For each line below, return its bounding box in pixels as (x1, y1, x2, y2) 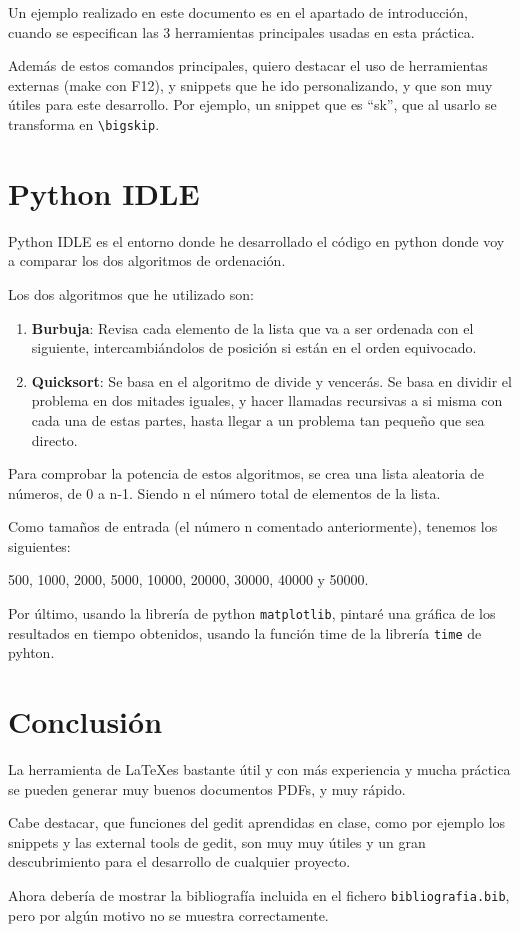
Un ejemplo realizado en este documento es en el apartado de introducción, (8, 2, 468, 22)
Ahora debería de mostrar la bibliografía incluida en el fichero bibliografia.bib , (8, 885, 510, 906)
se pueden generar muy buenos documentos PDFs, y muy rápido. (8, 778, 406, 799)
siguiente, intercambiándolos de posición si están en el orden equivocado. (31, 337, 477, 358)
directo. (31, 429, 78, 450)
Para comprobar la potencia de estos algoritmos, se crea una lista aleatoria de (8, 463, 484, 484)
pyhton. (8, 642, 55, 663)
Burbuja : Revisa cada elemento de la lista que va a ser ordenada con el (31, 317, 474, 338)
